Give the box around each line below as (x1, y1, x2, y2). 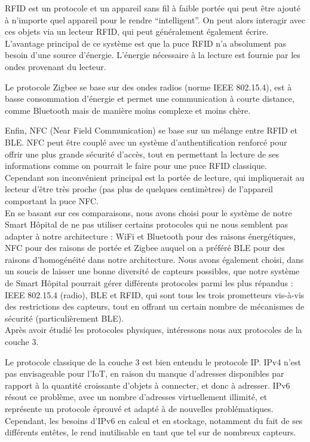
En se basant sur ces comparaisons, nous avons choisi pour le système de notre (5, 206, 292, 219)
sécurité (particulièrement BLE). (5, 311, 124, 324)
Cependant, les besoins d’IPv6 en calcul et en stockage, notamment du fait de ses (5, 414, 303, 426)
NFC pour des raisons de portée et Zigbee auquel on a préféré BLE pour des (5, 241, 285, 254)
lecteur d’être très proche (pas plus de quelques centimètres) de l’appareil (5, 183, 273, 195)
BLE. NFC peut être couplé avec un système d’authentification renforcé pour (5, 135, 287, 148)
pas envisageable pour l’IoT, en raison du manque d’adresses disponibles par (5, 367, 284, 380)
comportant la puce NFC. (5, 194, 99, 207)
